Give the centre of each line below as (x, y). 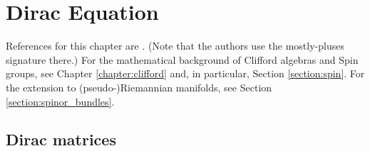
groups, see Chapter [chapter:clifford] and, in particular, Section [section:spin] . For (185, 73)
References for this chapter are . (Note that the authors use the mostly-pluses (175, 46)
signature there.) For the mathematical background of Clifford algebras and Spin (182, 59)
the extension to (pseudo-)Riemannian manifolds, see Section (139, 87)
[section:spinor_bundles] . (60, 101)
